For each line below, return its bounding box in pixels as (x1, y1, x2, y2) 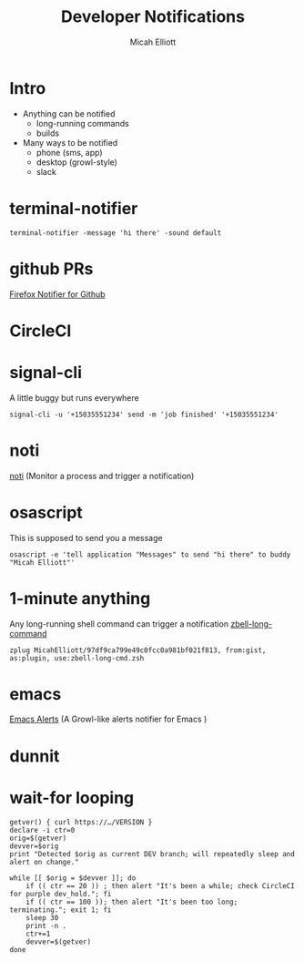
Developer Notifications (60, 6, 246, 27)
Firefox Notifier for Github (9, 289, 106, 300)
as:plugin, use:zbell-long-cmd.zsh (9, 653, 145, 662)
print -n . (25, 921, 67, 930)
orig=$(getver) (9, 834, 67, 843)
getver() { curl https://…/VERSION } (9, 817, 153, 826)
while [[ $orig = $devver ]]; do (9, 873, 137, 883)
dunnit (9, 745, 60, 766)
